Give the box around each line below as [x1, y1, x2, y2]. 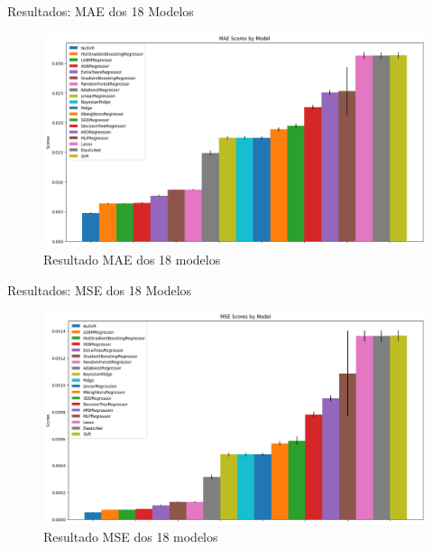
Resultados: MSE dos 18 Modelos [7, 280, 192, 299]
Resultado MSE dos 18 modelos [43, 527, 218, 546]
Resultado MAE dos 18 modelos [43, 250, 221, 269]
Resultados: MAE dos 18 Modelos [7, 2, 194, 20]
